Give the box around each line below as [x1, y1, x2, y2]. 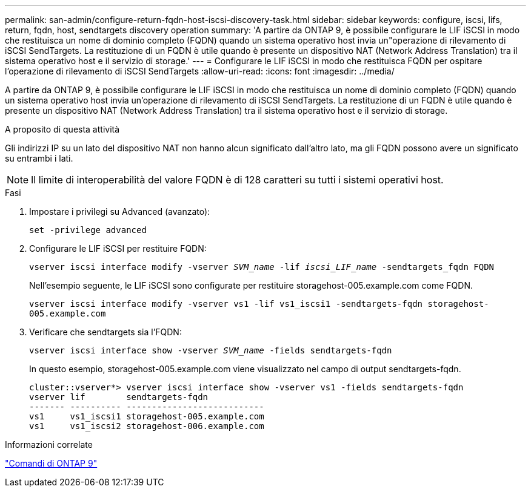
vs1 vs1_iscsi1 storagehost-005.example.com [29, 412, 264, 421]
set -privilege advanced [29, 225, 147, 235]
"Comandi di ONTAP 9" [5, 458, 98, 468]
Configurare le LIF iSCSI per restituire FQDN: [29, 243, 207, 254]
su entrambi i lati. [5, 153, 73, 163]
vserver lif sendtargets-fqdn [29, 392, 209, 402]
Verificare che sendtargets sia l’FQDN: [29, 327, 182, 337]
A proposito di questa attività [5, 124, 120, 134]
